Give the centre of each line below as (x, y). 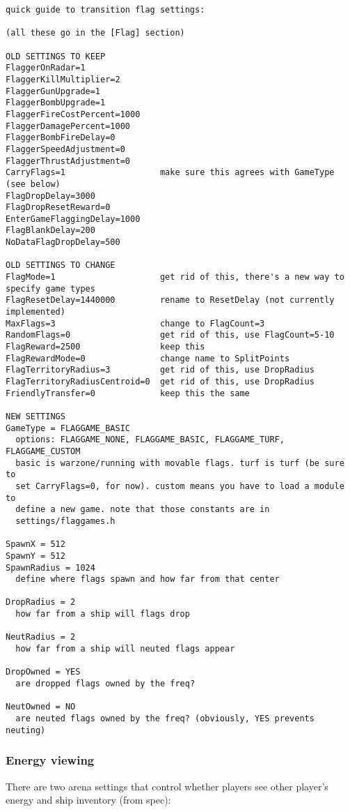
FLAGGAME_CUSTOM (43, 451)
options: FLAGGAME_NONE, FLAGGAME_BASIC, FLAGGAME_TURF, (150, 440)
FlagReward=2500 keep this (105, 347)
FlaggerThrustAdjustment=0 (68, 161)
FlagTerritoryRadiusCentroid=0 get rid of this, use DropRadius (160, 382)
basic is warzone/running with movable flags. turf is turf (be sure (180, 463)
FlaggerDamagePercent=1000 (68, 126)
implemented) (35, 312)
